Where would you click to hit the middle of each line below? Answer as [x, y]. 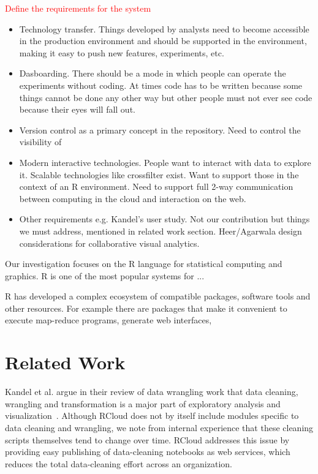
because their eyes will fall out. [77, 109]
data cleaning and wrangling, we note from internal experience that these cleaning [159, 427]
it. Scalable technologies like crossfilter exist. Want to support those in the [159, 174]
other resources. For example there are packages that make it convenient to [146, 308]
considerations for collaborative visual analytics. [109, 243]
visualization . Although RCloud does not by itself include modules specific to [152, 416]
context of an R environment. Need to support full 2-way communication [156, 186]
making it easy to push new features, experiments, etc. [122, 52]
